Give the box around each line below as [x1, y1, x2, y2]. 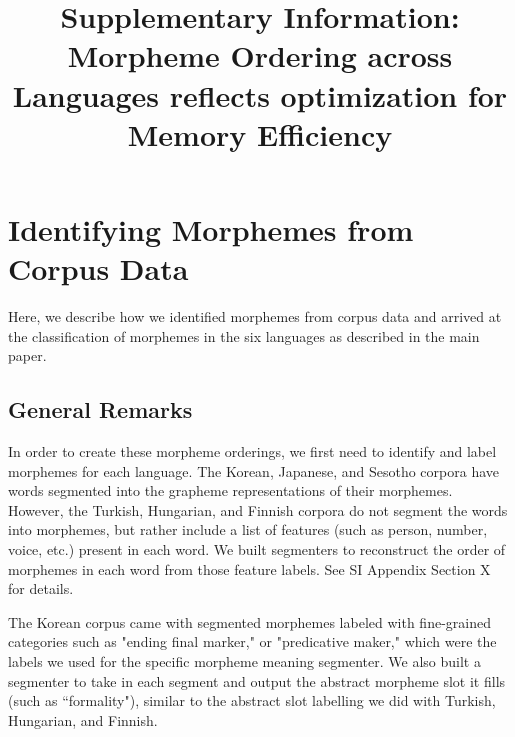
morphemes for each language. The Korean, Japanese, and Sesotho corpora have [8, 460, 499, 481]
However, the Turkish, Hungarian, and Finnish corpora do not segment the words [8, 499, 508, 520]
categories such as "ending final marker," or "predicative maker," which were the [8, 631, 497, 652]
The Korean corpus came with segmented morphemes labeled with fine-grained [8, 611, 491, 632]
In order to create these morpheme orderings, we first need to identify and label [8, 441, 497, 462]
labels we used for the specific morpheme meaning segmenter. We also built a [8, 650, 481, 671]
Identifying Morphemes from [8, 208, 414, 249]
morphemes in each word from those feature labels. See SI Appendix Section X [8, 558, 491, 579]
